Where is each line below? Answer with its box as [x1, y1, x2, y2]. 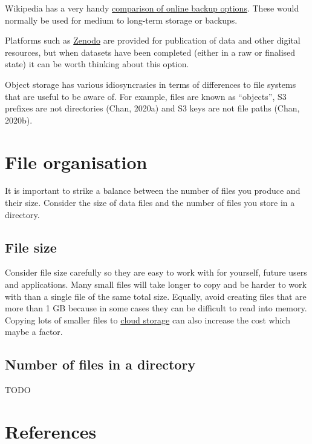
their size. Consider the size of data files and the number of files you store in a [5, 196, 295, 209]
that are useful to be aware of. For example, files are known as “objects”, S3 [5, 90, 287, 102]
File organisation [5, 149, 148, 174]
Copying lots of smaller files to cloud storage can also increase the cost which [5, 313, 290, 326]
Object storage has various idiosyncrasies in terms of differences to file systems [5, 78, 296, 90]
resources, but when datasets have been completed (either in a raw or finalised [5, 45, 296, 58]
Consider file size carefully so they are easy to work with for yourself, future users [5, 266, 307, 279]
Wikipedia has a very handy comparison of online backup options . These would [5, 2, 299, 14]
